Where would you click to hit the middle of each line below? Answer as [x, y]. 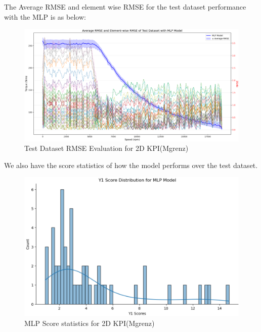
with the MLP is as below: [45, 16]
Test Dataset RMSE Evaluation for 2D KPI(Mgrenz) [106, 148]
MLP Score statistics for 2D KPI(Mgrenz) [90, 323]
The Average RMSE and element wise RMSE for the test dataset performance [125, 7]
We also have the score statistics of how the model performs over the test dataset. [131, 165]
